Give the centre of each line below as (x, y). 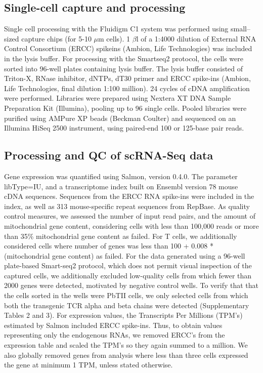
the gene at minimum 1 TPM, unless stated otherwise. (89, 365)
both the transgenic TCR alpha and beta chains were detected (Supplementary (127, 305)
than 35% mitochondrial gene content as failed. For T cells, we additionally (121, 236)
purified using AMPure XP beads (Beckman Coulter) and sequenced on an (120, 118)
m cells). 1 (114, 38)
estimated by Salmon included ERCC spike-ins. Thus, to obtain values (113, 325)
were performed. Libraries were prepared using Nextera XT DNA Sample (118, 98)
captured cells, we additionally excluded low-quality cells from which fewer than (128, 275)
